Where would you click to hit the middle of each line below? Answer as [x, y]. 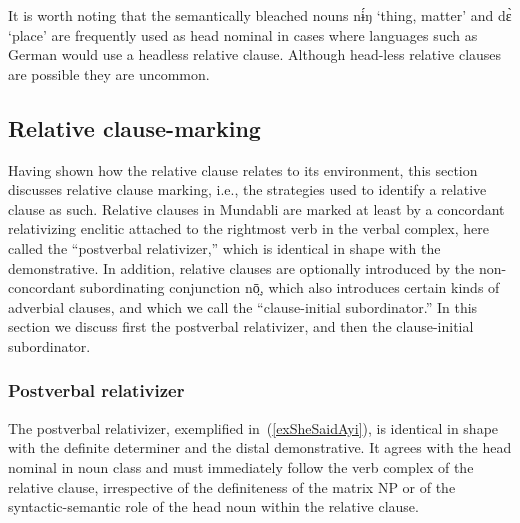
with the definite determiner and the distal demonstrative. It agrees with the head [260, 447]
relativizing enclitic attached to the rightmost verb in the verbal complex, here [248, 228]
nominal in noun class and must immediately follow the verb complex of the [241, 466]
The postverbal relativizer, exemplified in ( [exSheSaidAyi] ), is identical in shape [253, 427]
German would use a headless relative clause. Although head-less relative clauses [255, 54]
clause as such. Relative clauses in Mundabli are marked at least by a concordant [256, 208]
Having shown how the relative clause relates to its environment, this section [243, 169]
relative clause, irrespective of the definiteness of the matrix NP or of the [232, 486]
